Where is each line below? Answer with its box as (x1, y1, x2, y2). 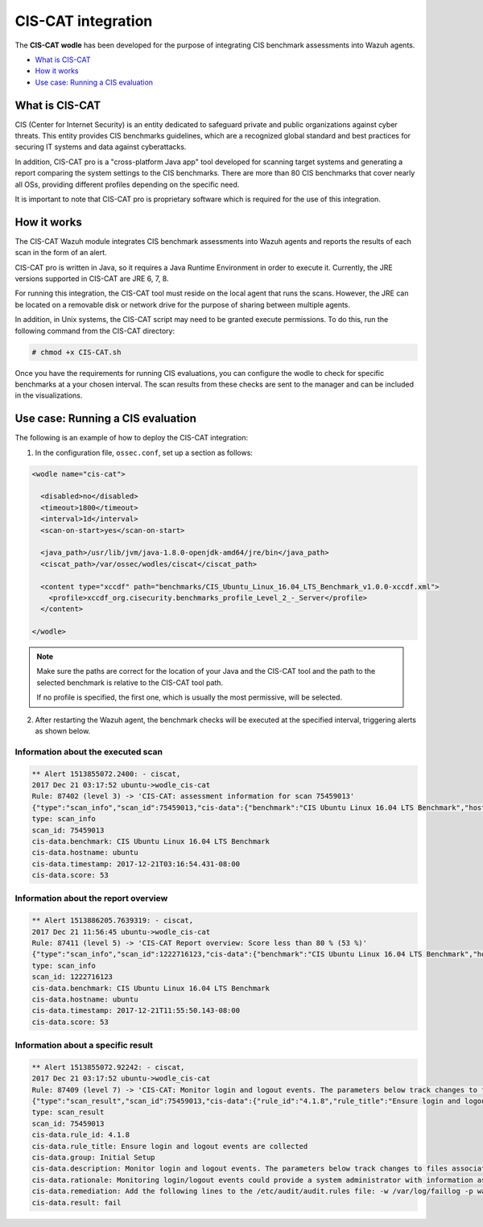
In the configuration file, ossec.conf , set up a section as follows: (35, 448, 254, 457)
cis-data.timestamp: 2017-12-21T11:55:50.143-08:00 (31, 1006, 241, 1015)
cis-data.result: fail (31, 1198, 122, 1207)
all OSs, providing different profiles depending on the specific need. (14, 180, 240, 189)
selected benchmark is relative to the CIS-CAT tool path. (36, 677, 224, 688)
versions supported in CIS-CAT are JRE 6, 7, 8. (14, 274, 169, 283)
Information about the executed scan (14, 746, 163, 757)
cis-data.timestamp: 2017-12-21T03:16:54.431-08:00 (31, 859, 241, 869)
